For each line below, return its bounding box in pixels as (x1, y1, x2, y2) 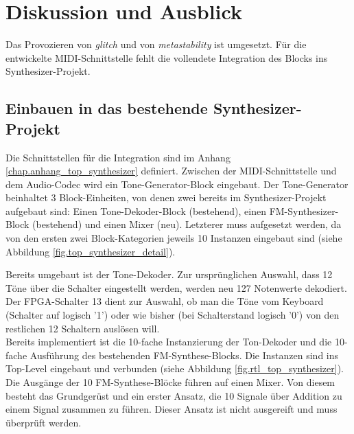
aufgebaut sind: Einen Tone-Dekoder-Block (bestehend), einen (5, 203, 266, 218)
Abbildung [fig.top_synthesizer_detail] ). (5, 244, 176, 258)
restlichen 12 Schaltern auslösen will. (5, 321, 160, 335)
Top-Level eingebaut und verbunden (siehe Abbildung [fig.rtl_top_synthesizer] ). (5, 361, 344, 376)
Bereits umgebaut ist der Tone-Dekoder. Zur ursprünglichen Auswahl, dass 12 (5, 267, 333, 282)
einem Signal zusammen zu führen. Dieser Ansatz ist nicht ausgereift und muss (5, 402, 338, 416)
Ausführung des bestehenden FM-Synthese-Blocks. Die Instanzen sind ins (29, 347, 339, 362)
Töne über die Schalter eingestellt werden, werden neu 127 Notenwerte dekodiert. (5, 280, 347, 295)
